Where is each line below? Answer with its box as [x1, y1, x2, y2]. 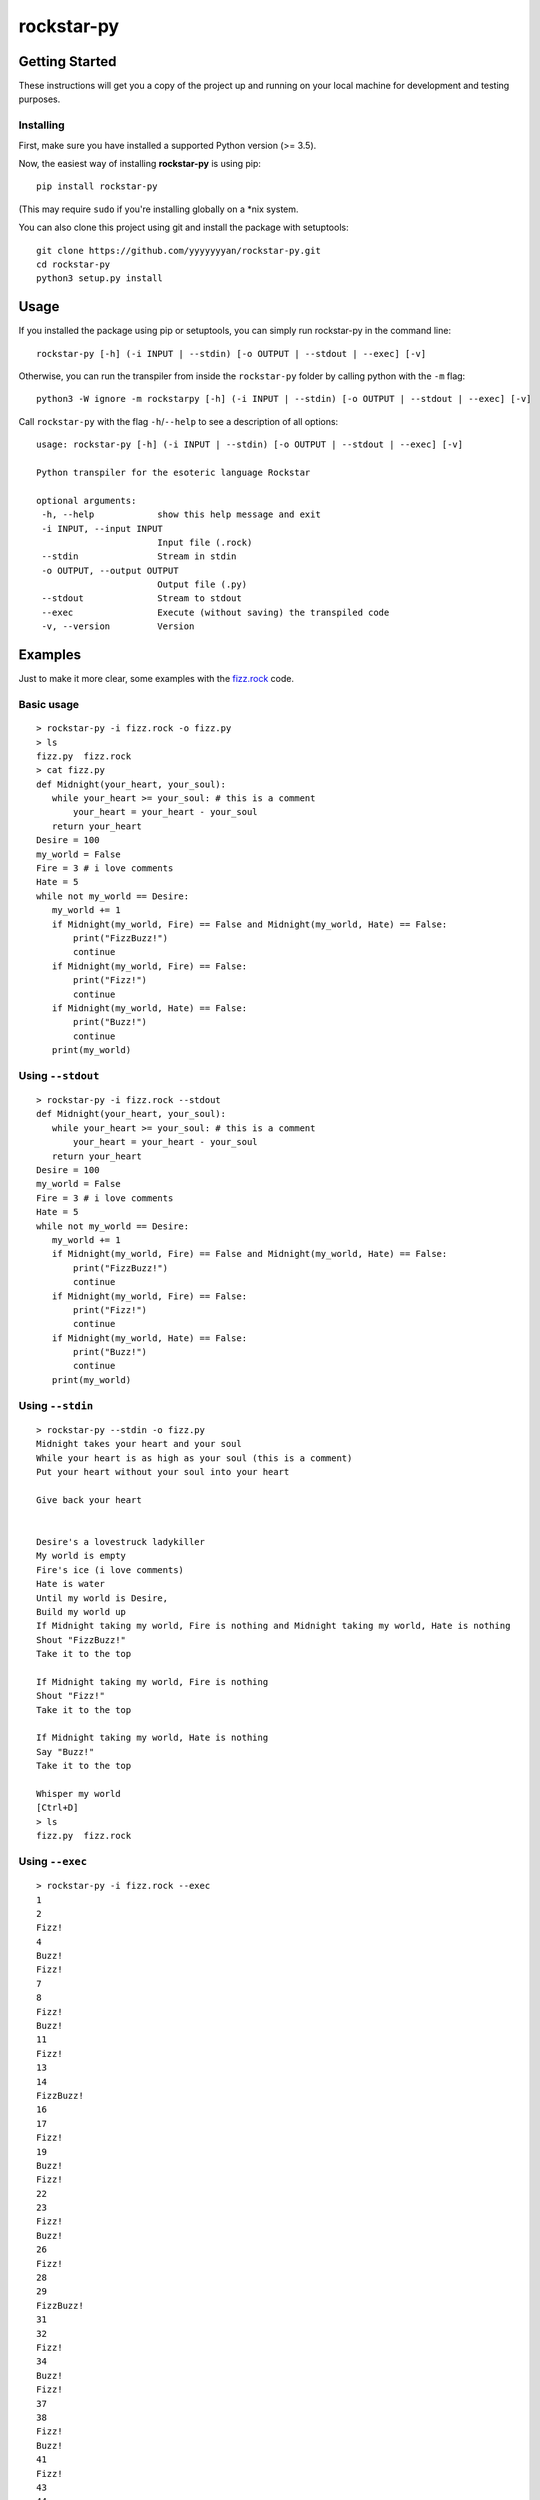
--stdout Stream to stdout [41, 593, 242, 604]
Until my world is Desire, [36, 1592, 169, 1604]
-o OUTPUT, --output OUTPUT [41, 565, 179, 576]
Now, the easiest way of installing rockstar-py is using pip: [18, 157, 262, 169]
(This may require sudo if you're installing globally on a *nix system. [18, 203, 299, 215]
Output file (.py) [156, 579, 248, 590]
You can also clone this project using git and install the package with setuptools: [18, 221, 349, 234]
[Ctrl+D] [36, 1802, 79, 1814]
